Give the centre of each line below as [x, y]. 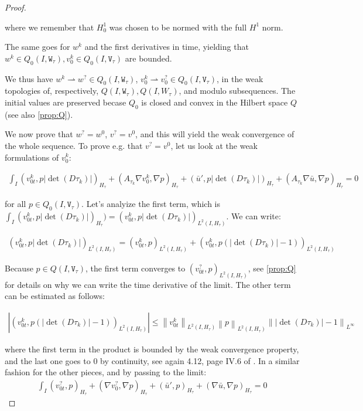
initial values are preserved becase [66, 102]
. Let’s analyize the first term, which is [151, 204]
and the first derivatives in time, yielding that [167, 47]
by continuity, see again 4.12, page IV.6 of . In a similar [200, 360]
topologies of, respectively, [52, 91]
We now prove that [39, 134]
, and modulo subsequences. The [237, 91]
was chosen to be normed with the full [178, 27]
